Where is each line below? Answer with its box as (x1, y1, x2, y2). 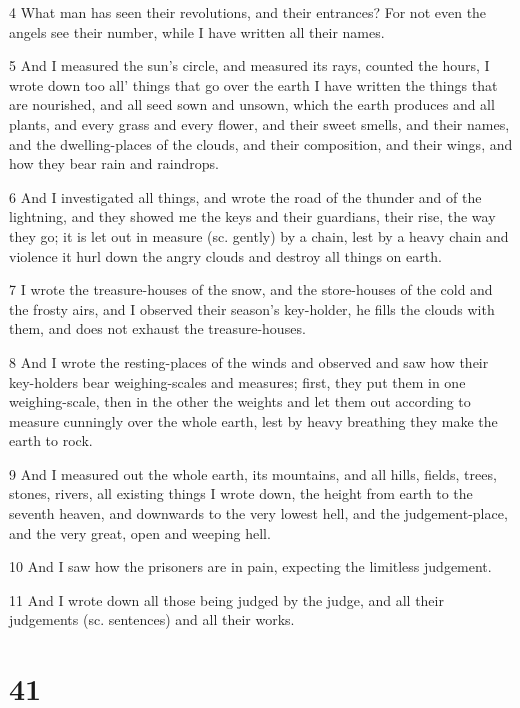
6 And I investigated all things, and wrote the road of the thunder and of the (9, 186, 482, 207)
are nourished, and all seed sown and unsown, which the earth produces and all (9, 94, 495, 115)
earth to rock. (9, 430, 93, 451)
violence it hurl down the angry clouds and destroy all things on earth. (9, 245, 442, 266)
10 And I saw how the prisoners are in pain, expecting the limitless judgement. (9, 556, 492, 577)
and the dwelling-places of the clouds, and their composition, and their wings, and (9, 133, 513, 154)
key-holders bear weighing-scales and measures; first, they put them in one (9, 371, 466, 392)
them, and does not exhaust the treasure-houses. (9, 318, 306, 339)
